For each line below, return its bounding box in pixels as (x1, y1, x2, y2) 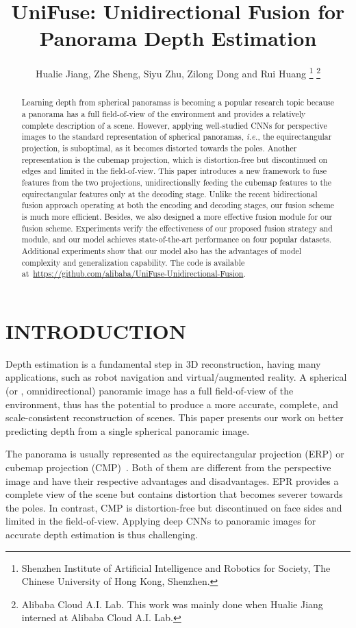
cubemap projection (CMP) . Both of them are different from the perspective (5, 460, 331, 474)
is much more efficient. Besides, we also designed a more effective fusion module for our (21, 210, 333, 222)
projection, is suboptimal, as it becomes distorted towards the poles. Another (21, 142, 297, 153)
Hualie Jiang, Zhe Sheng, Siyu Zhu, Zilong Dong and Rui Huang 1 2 (35, 64, 320, 80)
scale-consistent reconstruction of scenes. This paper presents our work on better (5, 410, 344, 425)
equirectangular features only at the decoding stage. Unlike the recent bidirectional (21, 188, 318, 199)
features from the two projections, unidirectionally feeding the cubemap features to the (21, 176, 332, 188)
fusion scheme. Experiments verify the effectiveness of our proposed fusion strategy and (21, 222, 333, 234)
